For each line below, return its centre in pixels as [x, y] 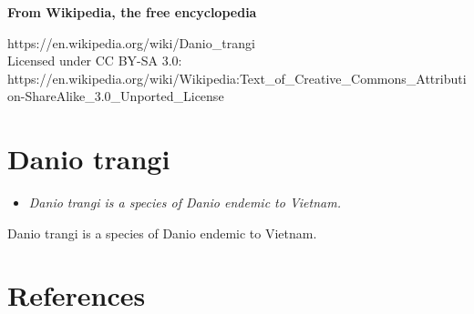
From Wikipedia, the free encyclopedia [132, 12]
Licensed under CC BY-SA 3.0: [95, 61]
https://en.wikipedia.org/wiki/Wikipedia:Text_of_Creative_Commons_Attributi [237, 78]
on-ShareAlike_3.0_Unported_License [116, 96]
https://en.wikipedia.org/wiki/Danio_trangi [131, 42]
